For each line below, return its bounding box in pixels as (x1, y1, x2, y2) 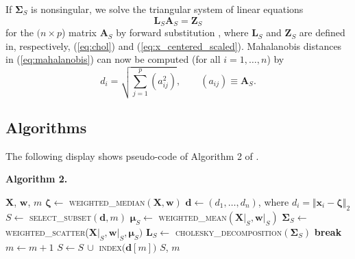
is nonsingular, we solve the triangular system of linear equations (31, 2, 304, 16)
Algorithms (5, 117, 87, 138)
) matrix (62, 25, 97, 40)
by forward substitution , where (116, 25, 249, 40)
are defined (299, 25, 345, 40)
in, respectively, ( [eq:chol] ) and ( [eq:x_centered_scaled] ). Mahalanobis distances (5, 38, 342, 53)
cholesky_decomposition (175, 224, 282, 238)
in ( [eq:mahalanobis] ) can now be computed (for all (5, 52, 221, 66)
